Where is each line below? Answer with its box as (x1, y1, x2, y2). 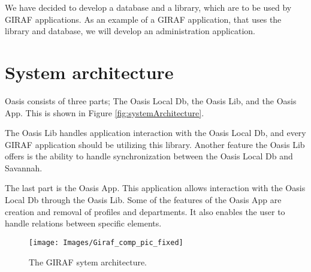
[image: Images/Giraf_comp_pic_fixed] (29, 238, 183, 247)
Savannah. (5, 161, 43, 174)
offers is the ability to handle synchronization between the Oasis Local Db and (5, 150, 293, 162)
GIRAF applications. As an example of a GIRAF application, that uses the (5, 13, 282, 25)
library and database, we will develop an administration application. (5, 25, 255, 37)
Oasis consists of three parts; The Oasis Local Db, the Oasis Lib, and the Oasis (5, 94, 297, 107)
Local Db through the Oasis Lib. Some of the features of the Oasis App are (5, 194, 282, 206)
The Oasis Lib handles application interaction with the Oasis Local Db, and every (5, 126, 306, 139)
